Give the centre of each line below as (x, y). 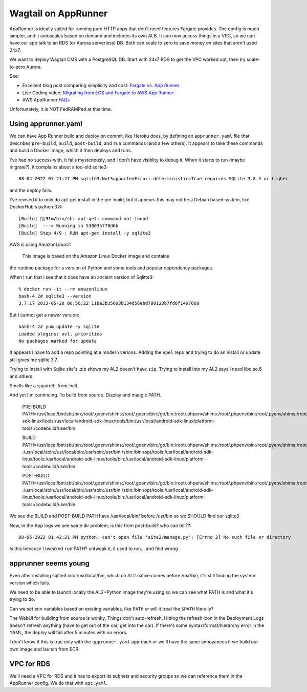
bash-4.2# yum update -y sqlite (59, 327)
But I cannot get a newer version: (44, 314)
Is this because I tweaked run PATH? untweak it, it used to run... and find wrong (94, 549)
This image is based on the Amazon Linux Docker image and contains (96, 256)
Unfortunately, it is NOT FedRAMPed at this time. (61, 109)
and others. (21, 376)
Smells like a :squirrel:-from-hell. (44, 385)
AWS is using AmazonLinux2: (40, 245)
